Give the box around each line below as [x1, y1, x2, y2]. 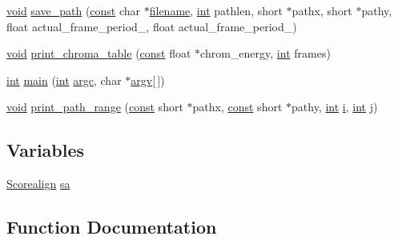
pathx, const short [192, 98, 283, 115]
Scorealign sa [6, 175, 70, 192]
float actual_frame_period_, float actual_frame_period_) [6, 18, 297, 34]
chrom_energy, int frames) [200, 45, 331, 62]
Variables [6, 138, 85, 162]
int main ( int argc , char [6, 71, 122, 88]
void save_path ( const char [6, 2, 141, 18]
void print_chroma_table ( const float [6, 45, 191, 62]
